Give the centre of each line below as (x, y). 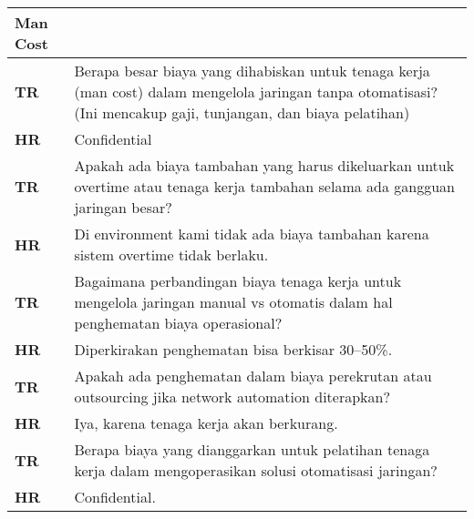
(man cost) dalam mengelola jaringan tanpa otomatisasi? (256, 92)
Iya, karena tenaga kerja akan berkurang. (206, 423)
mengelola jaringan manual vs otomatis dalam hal (233, 302)
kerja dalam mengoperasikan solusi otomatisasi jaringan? (256, 470)
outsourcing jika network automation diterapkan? (232, 397)
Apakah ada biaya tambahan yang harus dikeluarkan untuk (264, 165)
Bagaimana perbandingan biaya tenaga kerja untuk (238, 281)
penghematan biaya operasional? (178, 323)
